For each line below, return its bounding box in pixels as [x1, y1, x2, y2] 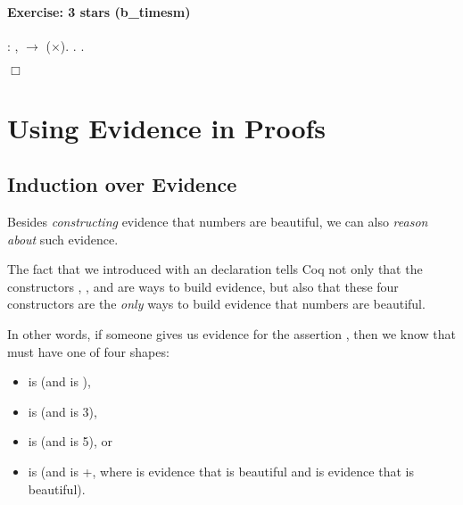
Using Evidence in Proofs [7, 109, 327, 145]
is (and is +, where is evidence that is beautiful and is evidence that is [28, 461, 414, 480]
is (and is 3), [28, 402, 97, 420]
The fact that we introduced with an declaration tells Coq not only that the [7, 260, 423, 278]
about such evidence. [7, 229, 119, 248]
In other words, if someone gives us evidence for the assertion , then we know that [7, 324, 457, 343]
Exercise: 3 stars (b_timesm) [7, 2, 191, 21]
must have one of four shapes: [7, 342, 169, 360]
